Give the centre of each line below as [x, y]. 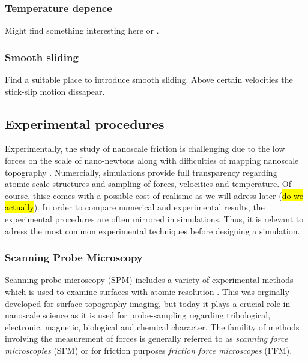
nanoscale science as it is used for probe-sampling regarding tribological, [138, 315]
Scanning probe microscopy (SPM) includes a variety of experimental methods [149, 280]
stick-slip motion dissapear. [55, 91]
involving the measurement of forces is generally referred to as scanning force [146, 339]
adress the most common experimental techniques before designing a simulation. [152, 231]
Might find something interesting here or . [82, 30]
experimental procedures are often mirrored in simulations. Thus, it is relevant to [154, 219]
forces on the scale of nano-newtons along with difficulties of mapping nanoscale [152, 160]
